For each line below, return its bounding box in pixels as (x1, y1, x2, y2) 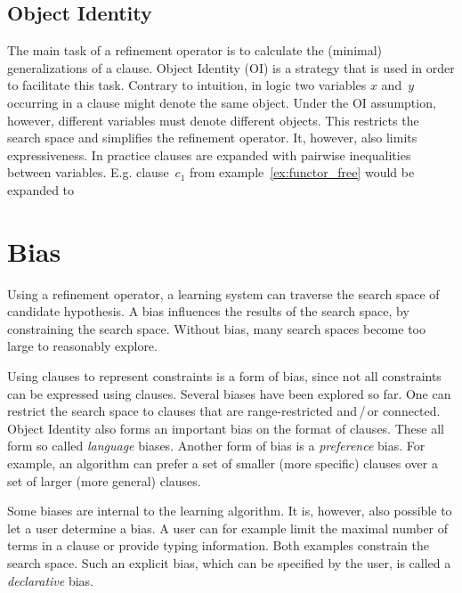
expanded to (7, 180, 75, 199)
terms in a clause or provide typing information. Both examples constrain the (7, 536, 429, 555)
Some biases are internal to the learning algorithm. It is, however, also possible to (7, 501, 452, 520)
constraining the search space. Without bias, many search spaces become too (7, 319, 426, 337)
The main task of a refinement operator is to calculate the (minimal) (7, 41, 383, 60)
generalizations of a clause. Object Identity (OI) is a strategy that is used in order (7, 58, 455, 77)
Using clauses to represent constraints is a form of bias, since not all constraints (7, 367, 442, 386)
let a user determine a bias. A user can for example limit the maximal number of (7, 518, 449, 537)
